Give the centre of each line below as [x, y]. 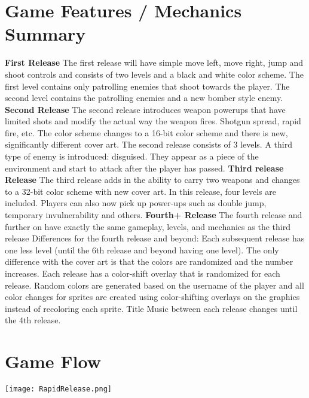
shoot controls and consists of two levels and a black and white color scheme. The [154, 74]
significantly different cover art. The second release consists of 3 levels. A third [149, 144]
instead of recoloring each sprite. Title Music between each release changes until [151, 308]
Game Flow [53, 361]
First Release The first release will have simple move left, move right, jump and [154, 62]
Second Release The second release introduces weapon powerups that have [145, 109]
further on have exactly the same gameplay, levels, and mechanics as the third [148, 226]
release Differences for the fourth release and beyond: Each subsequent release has [155, 238]
